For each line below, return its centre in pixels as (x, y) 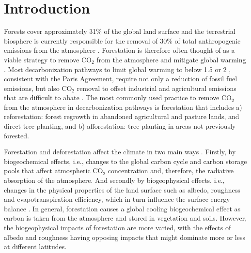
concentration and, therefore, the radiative (171, 171)
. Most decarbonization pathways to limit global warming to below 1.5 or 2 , (118, 69)
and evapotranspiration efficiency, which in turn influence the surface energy (117, 199)
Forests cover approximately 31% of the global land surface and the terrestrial (120, 31)
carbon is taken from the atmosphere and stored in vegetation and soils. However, (125, 218)
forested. (16, 135)
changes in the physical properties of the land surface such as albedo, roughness (122, 189)
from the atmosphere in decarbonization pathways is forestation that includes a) (123, 107)
